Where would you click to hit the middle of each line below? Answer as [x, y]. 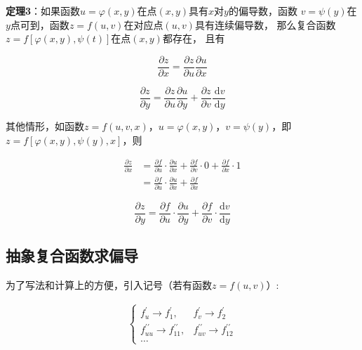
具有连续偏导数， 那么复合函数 [265, 24]
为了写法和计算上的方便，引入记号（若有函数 [109, 285]
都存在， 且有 [194, 38]
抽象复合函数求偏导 [72, 255]
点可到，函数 [40, 24]
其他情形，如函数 [45, 125]
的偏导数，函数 [263, 11]
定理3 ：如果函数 [43, 11]
